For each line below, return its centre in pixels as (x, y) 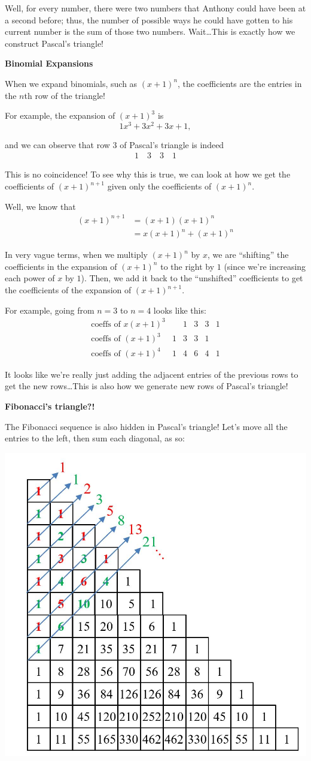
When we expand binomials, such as (71, 83)
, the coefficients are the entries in (240, 83)
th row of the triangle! (65, 95)
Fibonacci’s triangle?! (50, 406)
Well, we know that (40, 206)
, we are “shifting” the (248, 255)
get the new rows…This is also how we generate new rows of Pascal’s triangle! (147, 386)
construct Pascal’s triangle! (54, 43)
